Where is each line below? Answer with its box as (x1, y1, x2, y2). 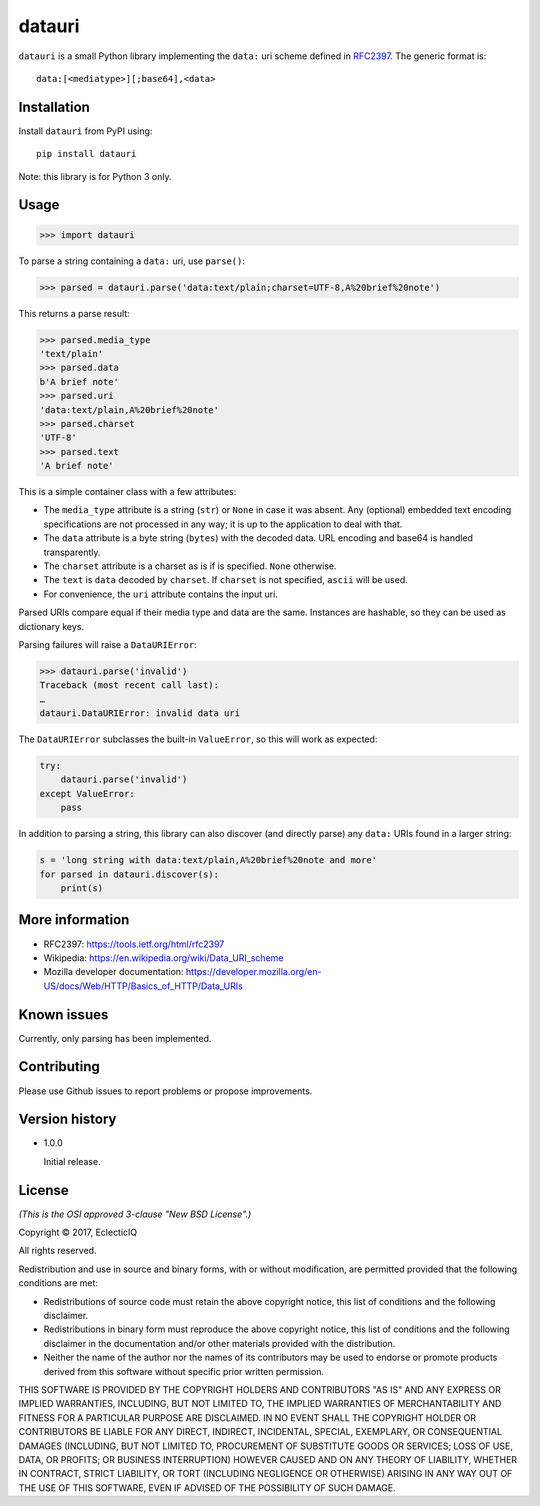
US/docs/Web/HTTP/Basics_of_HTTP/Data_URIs (43, 980, 244, 992)
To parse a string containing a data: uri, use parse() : (18, 255, 245, 267)
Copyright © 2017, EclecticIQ (18, 1226, 138, 1239)
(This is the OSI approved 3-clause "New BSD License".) (18, 1208, 252, 1220)
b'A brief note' (39, 376, 120, 387)
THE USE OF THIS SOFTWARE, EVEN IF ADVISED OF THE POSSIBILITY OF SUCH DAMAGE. (18, 1481, 397, 1494)
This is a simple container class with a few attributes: (18, 486, 237, 498)
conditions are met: (18, 1277, 99, 1289)
